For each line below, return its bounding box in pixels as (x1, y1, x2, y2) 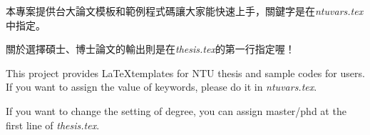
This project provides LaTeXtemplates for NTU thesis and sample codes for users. (6, 65, 365, 80)
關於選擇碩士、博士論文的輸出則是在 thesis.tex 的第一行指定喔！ (6, 41, 295, 56)
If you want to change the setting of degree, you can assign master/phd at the (6, 103, 346, 118)
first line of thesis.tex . (6, 117, 100, 132)
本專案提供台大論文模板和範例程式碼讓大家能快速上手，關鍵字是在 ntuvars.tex (6, 4, 364, 18)
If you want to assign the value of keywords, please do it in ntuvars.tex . (6, 79, 317, 94)
